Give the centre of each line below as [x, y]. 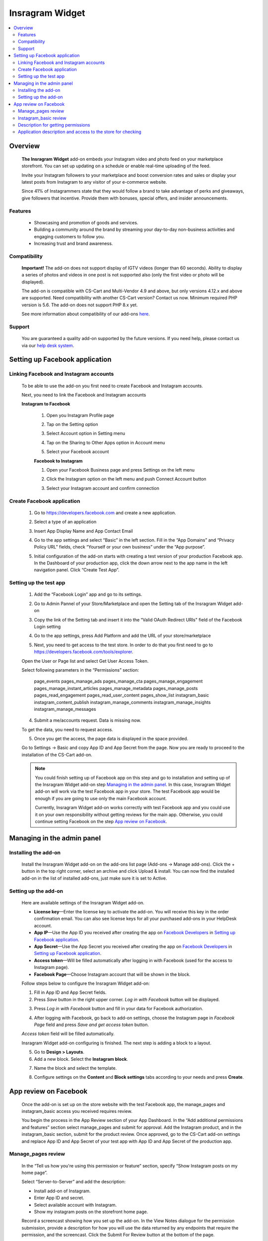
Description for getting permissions [54, 125]
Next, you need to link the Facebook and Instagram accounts [84, 395]
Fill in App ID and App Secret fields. [70, 992]
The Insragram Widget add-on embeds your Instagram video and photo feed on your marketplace [122, 159]
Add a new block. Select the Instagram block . [81, 1059]
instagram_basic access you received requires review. [77, 1111]
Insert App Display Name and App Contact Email [84, 531]
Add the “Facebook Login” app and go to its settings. [88, 594]
